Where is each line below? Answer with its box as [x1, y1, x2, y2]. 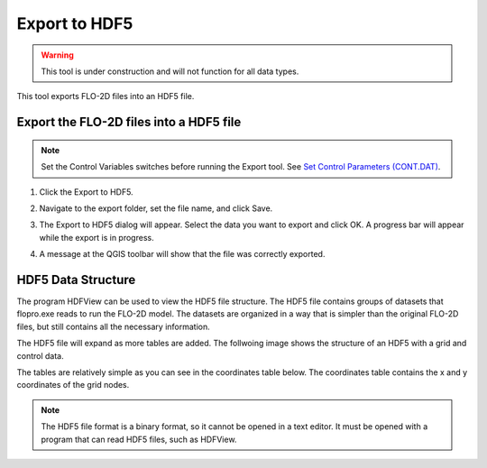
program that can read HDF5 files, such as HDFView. [41, 434, 237, 445]
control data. [16, 350, 64, 361]
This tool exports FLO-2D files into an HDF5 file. [16, 91, 195, 102]
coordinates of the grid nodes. [16, 380, 130, 390]
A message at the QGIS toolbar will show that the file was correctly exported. [39, 249, 326, 260]
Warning [41, 50, 74, 60]
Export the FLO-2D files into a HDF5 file [16, 115, 242, 130]
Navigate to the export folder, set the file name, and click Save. [39, 203, 273, 214]
